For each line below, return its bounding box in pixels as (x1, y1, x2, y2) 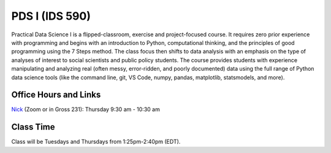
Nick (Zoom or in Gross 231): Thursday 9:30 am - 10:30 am (11, 106, 161, 113)
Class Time (11, 122, 55, 132)
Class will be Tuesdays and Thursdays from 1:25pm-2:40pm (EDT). (11, 138, 181, 146)
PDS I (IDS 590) (11, 9, 91, 23)
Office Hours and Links (11, 90, 101, 100)
